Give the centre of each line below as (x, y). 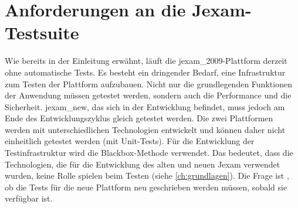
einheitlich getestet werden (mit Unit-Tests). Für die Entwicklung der (130, 141)
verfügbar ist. (29, 198)
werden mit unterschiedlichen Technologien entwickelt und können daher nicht (145, 129)
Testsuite (42, 33)
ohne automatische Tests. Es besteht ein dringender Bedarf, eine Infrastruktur (145, 72)
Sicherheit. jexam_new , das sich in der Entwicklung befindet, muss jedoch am (145, 106)
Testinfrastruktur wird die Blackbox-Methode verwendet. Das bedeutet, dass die (149, 153)
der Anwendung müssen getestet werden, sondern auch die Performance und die (148, 95)
